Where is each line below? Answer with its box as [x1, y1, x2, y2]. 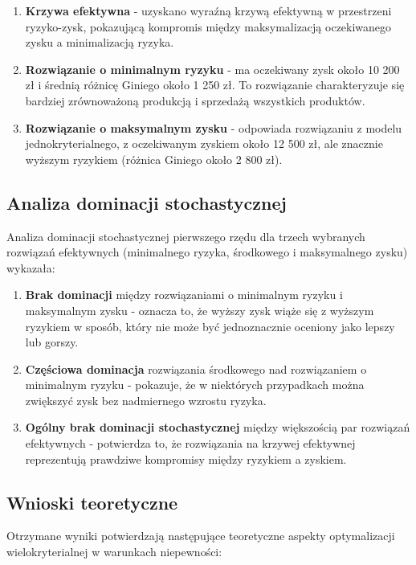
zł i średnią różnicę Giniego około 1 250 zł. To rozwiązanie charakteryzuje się [25, 76, 405, 93]
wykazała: [6, 259, 55, 276]
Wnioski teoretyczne [6, 489, 178, 514]
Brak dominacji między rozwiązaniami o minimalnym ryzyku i [25, 286, 343, 303]
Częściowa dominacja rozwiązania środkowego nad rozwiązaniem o [25, 360, 367, 377]
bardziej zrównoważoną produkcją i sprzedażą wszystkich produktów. [25, 92, 365, 108]
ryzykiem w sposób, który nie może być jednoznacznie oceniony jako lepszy [25, 317, 395, 334]
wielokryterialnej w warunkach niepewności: [6, 543, 222, 560]
